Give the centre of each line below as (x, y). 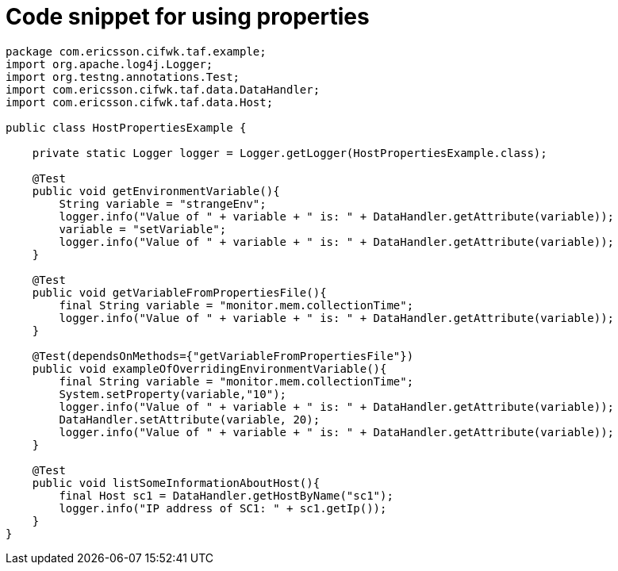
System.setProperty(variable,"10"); (173, 394)
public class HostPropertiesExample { (126, 127)
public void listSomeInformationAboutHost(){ (176, 483)
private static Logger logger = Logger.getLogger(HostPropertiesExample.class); (290, 153)
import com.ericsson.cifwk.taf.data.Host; (140, 102)
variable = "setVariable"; (143, 229)
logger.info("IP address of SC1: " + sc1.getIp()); (223, 508)
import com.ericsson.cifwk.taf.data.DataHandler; (163, 89)
